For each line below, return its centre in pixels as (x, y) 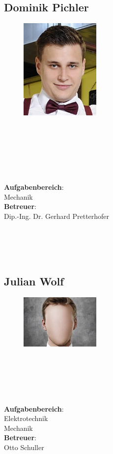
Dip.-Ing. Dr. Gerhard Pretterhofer (57, 216)
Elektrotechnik (26, 418)
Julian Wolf (34, 281)
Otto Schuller (24, 447)
